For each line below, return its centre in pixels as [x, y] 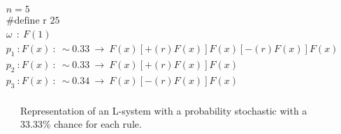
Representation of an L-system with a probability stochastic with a [164, 110]
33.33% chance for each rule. [81, 124]
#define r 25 [33, 21]
